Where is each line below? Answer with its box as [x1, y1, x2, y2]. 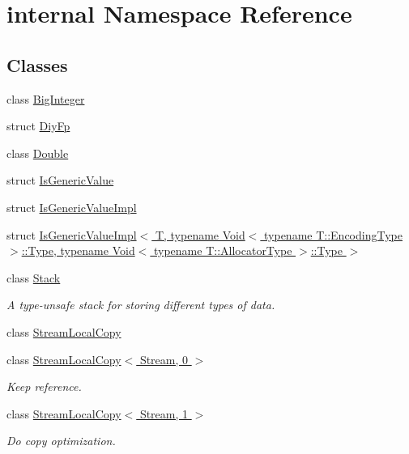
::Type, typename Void [21, 242, 135, 259]
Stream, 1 [139, 405, 189, 422]
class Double [6, 144, 69, 161]
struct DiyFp [6, 117, 70, 134]
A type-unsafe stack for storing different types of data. [6, 296, 275, 313]
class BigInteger [6, 90, 85, 107]
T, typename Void [155, 226, 245, 243]
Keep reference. [6, 378, 82, 395]
